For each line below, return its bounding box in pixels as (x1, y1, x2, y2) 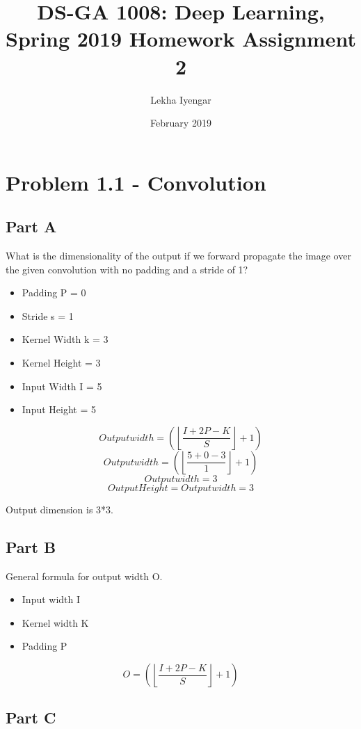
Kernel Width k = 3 (22, 332, 109, 346)
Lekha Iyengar (150, 92, 211, 106)
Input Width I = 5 (22, 378, 102, 393)
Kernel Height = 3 (22, 355, 101, 370)
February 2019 (150, 115, 211, 130)
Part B (6, 536, 56, 557)
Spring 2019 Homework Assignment (6, 24, 356, 53)
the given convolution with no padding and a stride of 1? (6, 262, 248, 276)
